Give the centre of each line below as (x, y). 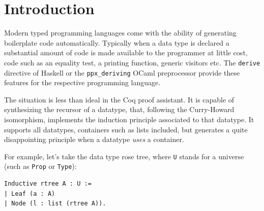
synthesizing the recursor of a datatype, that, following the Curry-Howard (119, 109)
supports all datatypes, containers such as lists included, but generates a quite (126, 129)
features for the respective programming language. (82, 82)
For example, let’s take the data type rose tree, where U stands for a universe (124, 156)
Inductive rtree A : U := (48, 184)
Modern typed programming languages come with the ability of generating (120, 33)
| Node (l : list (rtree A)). (55, 204)
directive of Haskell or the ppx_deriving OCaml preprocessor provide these (122, 72)
